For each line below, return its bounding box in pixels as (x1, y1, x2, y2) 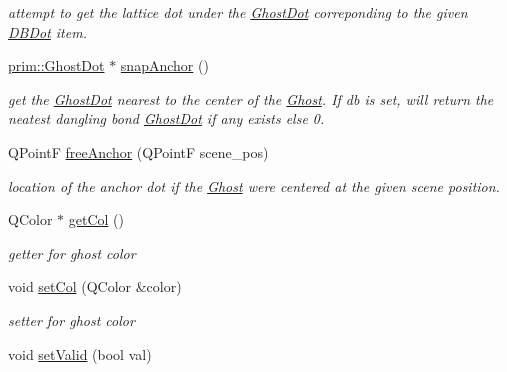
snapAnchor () (120, 55, 209, 76)
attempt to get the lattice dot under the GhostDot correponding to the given (8, 2, 468, 22)
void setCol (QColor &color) (8, 276, 182, 297)
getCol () (68, 209, 124, 230)
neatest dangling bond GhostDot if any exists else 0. (8, 108, 325, 129)
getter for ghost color (8, 242, 136, 263)
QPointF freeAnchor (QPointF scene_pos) (8, 141, 269, 162)
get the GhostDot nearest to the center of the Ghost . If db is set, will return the (8, 88, 494, 109)
